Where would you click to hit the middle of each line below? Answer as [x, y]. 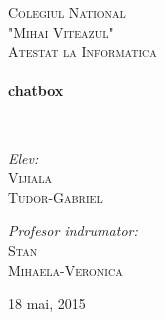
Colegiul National [67, 12]
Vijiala [30, 177]
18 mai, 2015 [47, 303]
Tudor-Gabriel [55, 196]
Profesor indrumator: [73, 230]
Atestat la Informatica [82, 51]
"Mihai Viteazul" [61, 31]
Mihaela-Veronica [65, 269]
